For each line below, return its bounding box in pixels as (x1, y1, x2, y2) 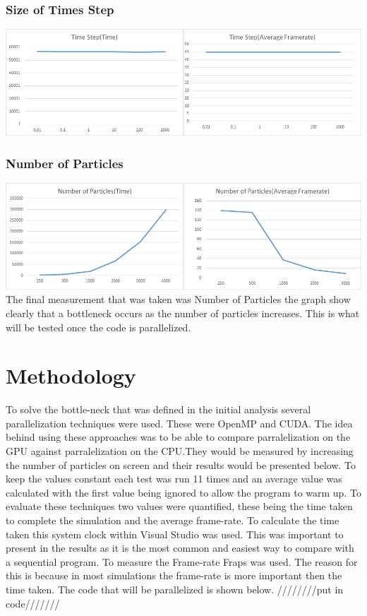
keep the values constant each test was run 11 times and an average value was (6, 471, 342, 486)
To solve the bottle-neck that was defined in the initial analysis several (6, 402, 311, 417)
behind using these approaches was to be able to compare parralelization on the (6, 430, 351, 444)
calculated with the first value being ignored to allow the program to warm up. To (6, 485, 361, 499)
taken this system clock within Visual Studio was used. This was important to (6, 526, 344, 541)
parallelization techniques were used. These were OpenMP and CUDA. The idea (6, 415, 353, 430)
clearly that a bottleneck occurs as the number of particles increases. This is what (6, 305, 360, 320)
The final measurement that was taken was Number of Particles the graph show (6, 292, 351, 307)
